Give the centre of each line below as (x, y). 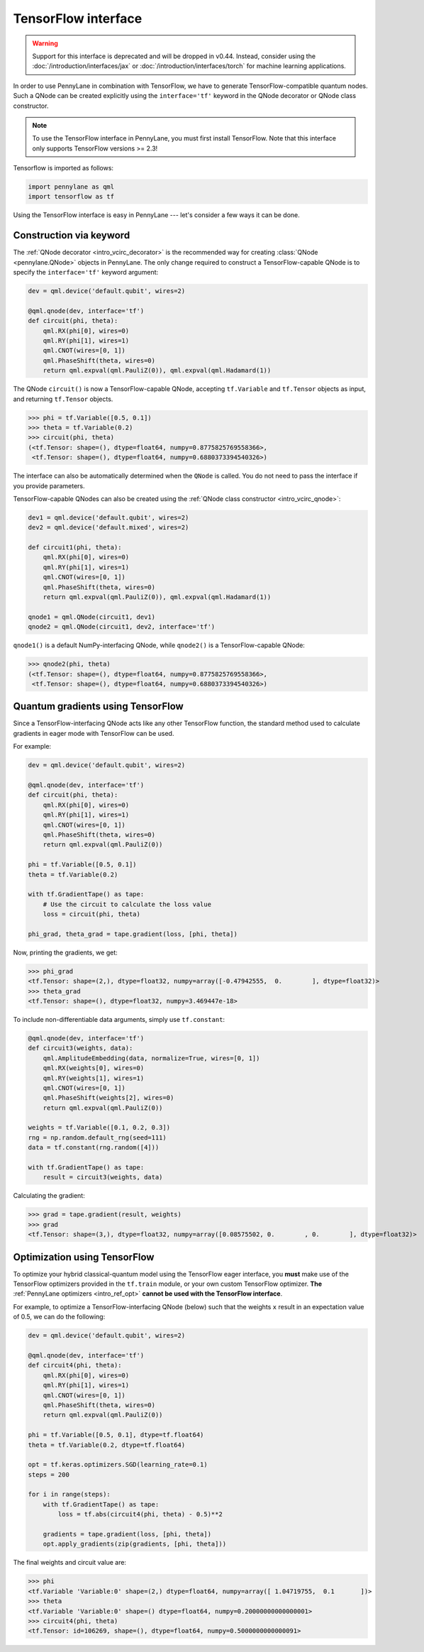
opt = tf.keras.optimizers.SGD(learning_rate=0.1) (118, 1465)
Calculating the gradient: (49, 1196)
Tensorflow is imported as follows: (63, 168)
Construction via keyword (72, 235)
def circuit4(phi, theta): (75, 1365)
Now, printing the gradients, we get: (66, 952)
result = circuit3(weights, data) (103, 1177)
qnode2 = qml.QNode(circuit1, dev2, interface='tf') (122, 627)
